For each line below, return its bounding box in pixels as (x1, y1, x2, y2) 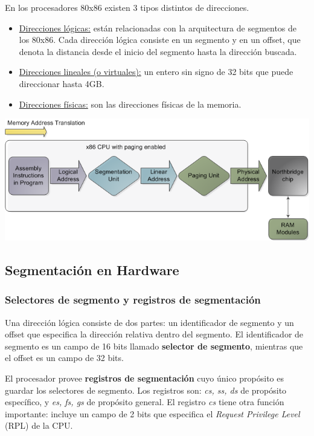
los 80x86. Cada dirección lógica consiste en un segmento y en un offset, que (19, 33, 301, 46)
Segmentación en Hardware (5, 261, 179, 279)
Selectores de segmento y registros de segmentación (5, 292, 261, 307)
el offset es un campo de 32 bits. (5, 351, 124, 364)
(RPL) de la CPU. (5, 419, 73, 432)
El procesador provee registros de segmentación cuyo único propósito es (5, 372, 284, 385)
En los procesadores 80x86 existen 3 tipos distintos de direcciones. (5, 1, 249, 13)
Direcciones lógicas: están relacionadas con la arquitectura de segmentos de (19, 21, 297, 34)
